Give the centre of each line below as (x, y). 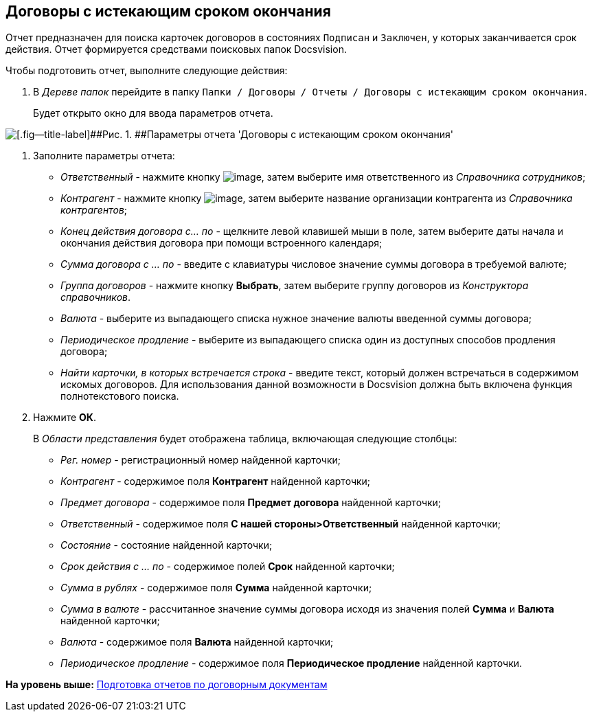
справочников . (96, 297)
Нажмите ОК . (65, 418)
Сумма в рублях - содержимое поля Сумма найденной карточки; (216, 588)
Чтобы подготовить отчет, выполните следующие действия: (147, 71)
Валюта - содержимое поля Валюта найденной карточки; (197, 642)
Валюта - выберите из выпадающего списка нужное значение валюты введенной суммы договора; (296, 319)
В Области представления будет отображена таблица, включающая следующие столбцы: (245, 439)
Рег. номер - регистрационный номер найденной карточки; (201, 460)
